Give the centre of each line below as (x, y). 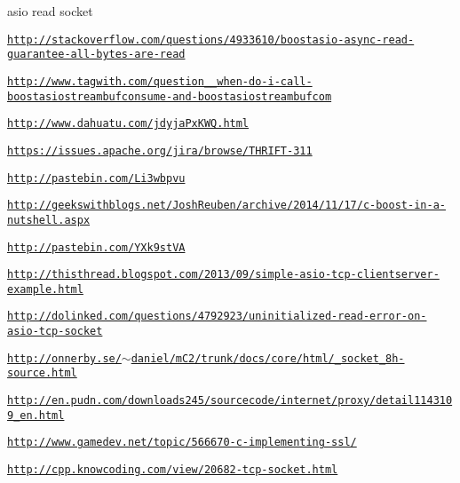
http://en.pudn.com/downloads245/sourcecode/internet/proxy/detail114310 (230, 401)
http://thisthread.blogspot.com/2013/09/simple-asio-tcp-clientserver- (223, 275)
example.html (45, 289)
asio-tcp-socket (55, 332)
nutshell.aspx (49, 220)
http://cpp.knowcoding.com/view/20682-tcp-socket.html (173, 470)
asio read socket (50, 11)
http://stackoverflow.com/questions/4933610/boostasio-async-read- (211, 40)
